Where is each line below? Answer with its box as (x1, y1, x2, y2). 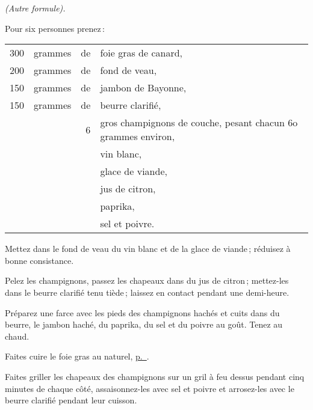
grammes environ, (100, 129, 175, 144)
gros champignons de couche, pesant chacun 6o (100, 115, 298, 130)
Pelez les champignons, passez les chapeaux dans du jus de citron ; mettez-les (5, 274, 289, 287)
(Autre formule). (5, 2, 66, 14)
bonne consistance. (5, 254, 74, 266)
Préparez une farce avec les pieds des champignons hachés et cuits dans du (5, 306, 280, 319)
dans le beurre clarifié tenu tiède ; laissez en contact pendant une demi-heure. (5, 286, 290, 298)
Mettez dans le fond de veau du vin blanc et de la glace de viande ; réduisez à (5, 242, 291, 255)
